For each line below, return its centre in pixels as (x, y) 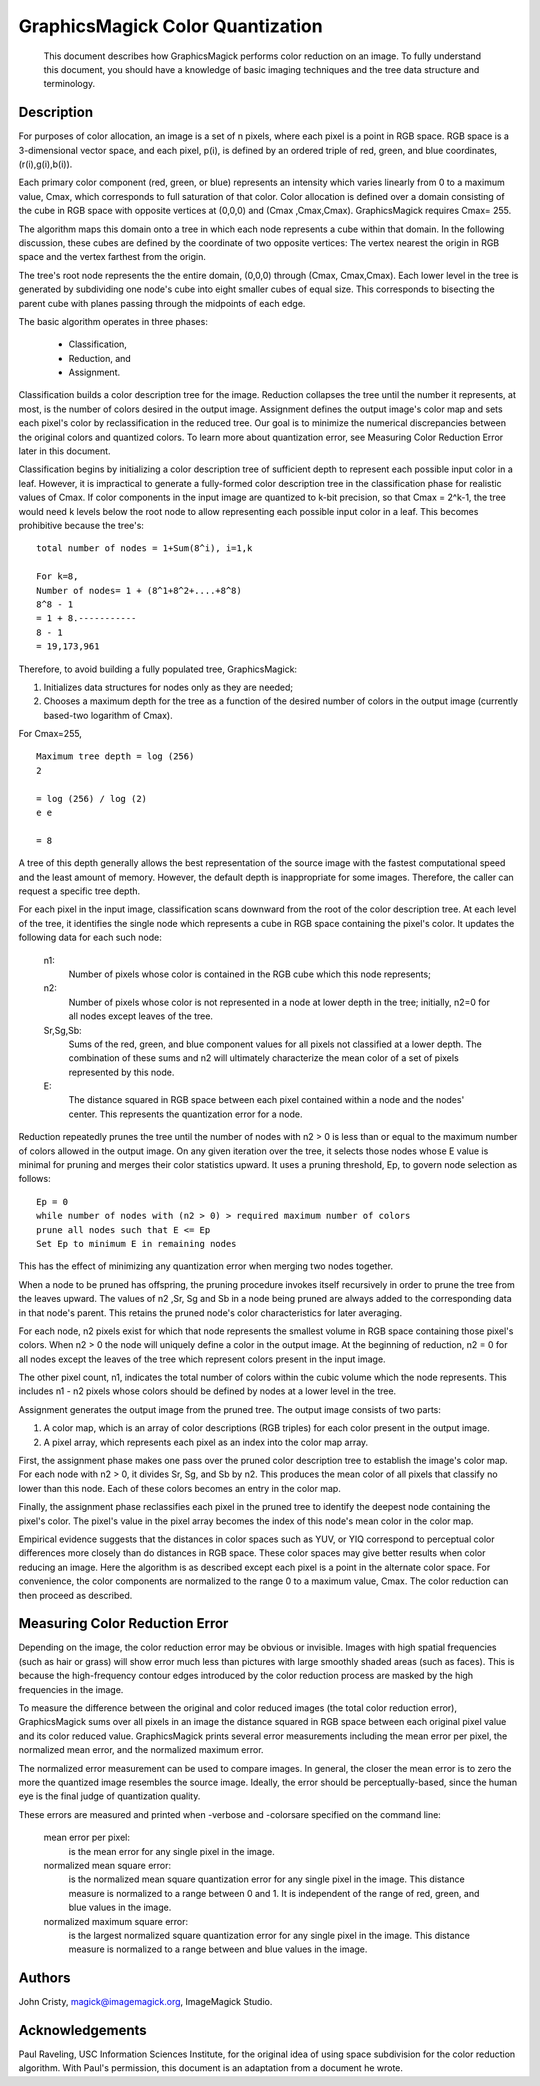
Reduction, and (100, 358)
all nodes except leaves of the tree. (141, 1016)
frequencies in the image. (71, 1689)
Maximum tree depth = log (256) (115, 756)
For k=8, (57, 576)
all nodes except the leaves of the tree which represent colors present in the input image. (202, 1359)
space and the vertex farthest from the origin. (112, 257)
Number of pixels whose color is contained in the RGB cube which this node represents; (250, 974)
